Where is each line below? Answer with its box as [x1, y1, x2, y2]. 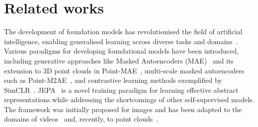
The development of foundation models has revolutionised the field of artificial [4, 26, 243, 37]
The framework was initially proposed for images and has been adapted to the [4, 104, 242, 114]
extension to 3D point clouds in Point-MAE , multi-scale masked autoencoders [4, 65, 245, 75]
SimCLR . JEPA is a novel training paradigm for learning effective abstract [4, 84, 239, 95]
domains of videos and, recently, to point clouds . [4, 114, 159, 124]
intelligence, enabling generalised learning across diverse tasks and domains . [4, 36, 238, 46]
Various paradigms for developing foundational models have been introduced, [4, 46, 239, 56]
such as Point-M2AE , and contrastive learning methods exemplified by [4, 75, 222, 85]
